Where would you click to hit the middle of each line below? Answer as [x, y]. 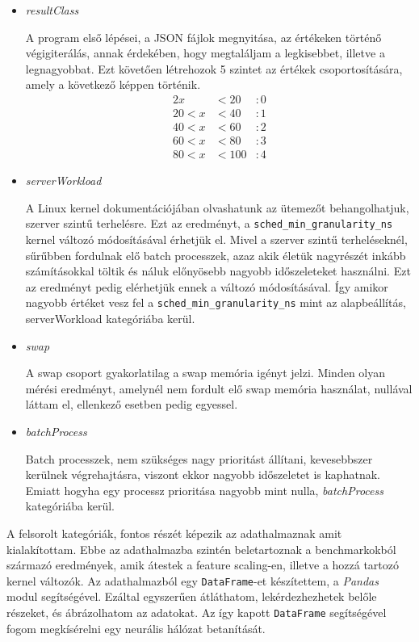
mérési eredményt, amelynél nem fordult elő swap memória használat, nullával [219, 388]
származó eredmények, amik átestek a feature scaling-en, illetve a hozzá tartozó [203, 565]
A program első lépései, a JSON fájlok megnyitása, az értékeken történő [203, 37]
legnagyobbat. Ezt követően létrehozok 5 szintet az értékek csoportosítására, [214, 68]
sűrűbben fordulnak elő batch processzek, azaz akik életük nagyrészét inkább [216, 255]
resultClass [52, 10]
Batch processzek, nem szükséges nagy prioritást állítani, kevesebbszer [199, 458]
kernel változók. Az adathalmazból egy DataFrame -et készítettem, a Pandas [193, 580]
